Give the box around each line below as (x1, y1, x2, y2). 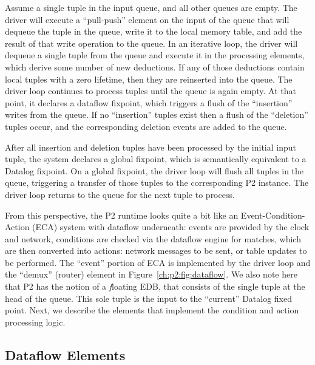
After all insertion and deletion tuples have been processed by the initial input (5, 140, 296, 153)
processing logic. (5, 315, 66, 328)
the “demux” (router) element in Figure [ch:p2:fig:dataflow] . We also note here (5, 268, 297, 281)
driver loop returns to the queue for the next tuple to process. (5, 188, 235, 200)
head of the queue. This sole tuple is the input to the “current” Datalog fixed (5, 292, 293, 304)
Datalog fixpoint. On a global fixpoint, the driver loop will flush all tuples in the (5, 164, 304, 177)
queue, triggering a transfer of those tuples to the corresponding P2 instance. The (5, 176, 309, 189)
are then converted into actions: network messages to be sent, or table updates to (5, 244, 307, 257)
